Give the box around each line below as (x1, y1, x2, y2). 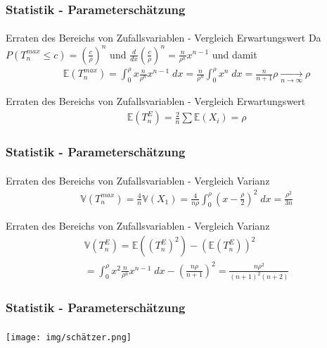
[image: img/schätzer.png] (6, 332, 132, 342)
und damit (212, 46, 257, 61)
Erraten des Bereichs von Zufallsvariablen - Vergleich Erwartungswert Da (6, 30, 321, 45)
